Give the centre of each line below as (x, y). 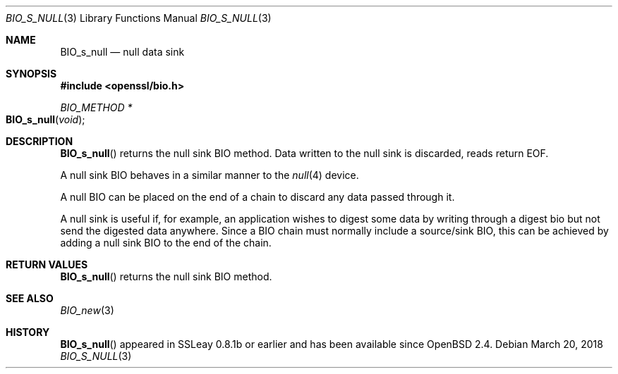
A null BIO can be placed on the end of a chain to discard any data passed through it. (257, 197)
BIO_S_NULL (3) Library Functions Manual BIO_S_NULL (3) (139, 18)
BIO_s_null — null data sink (122, 52)
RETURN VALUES (47, 264)
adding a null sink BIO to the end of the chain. (166, 243)
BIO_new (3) (87, 310)
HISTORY (28, 332)
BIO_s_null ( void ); (46, 119)
